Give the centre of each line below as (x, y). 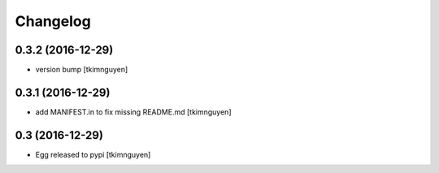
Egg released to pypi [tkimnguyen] (93, 154)
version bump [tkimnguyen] (82, 70)
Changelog (53, 21)
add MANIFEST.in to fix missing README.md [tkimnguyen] (133, 112)
